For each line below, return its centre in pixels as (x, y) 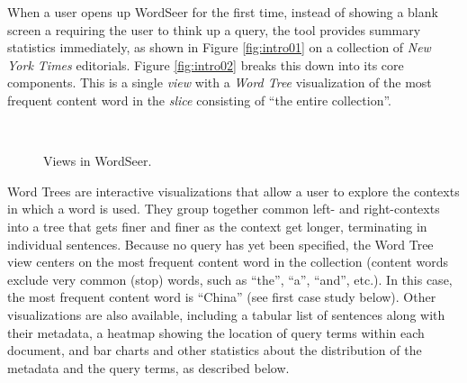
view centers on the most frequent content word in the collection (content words (228, 262)
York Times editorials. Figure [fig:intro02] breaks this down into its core (206, 64)
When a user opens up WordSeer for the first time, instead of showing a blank (223, 12)
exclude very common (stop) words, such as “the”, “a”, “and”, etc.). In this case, (230, 279)
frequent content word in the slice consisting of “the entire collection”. (199, 100)
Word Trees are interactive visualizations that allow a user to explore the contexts (233, 191)
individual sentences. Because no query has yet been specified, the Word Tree (220, 244)
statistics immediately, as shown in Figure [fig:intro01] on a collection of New (219, 47)
